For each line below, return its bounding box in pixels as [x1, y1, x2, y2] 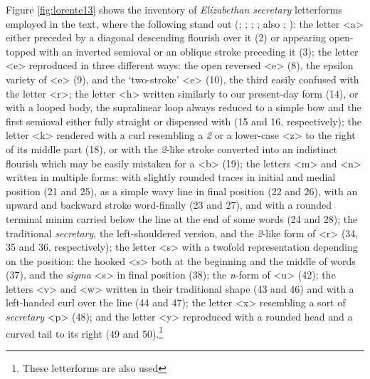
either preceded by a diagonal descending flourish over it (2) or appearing [6, 30, 326, 45]
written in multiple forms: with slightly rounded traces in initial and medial [6, 170, 336, 185]
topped [6, 43, 36, 58]
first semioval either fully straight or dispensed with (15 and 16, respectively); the [6, 113, 361, 128]
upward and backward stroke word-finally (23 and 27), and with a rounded [6, 197, 332, 212]
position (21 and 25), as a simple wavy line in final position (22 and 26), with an [6, 183, 358, 198]
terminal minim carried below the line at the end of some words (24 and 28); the [6, 211, 358, 226]
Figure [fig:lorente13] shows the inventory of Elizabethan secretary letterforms [6, 2, 342, 16]
